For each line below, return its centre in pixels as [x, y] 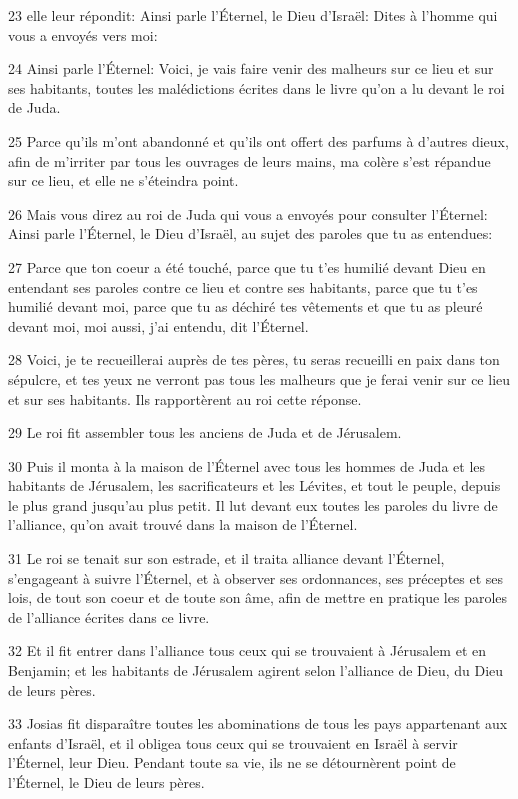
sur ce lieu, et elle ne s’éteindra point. [123, 180]
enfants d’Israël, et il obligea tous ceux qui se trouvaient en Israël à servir [233, 742]
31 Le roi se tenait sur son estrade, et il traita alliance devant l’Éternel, [226, 558]
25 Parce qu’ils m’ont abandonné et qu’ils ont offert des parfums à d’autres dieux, [258, 140]
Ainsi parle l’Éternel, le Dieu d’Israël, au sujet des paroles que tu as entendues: [250, 233]
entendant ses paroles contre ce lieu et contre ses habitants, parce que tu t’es [243, 286]
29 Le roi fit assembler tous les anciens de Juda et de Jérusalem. [205, 432]
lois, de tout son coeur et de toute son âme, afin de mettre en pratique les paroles [258, 597]
